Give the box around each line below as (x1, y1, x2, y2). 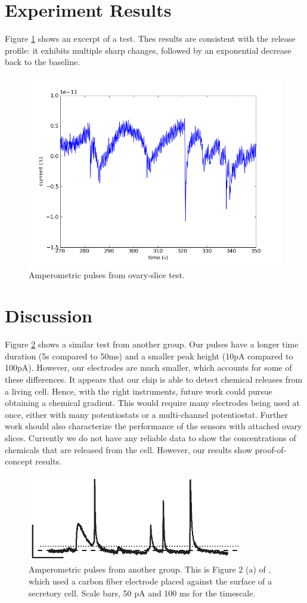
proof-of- (255, 443, 287, 456)
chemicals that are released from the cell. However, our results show (5, 443, 253, 456)
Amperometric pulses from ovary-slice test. (29, 268, 185, 281)
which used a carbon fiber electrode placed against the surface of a (29, 574, 272, 587)
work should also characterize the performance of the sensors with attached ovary (5, 420, 302, 432)
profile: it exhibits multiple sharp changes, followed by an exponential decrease (5, 44, 292, 56)
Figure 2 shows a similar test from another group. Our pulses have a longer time (5, 338, 299, 350)
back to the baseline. (5, 56, 80, 68)
